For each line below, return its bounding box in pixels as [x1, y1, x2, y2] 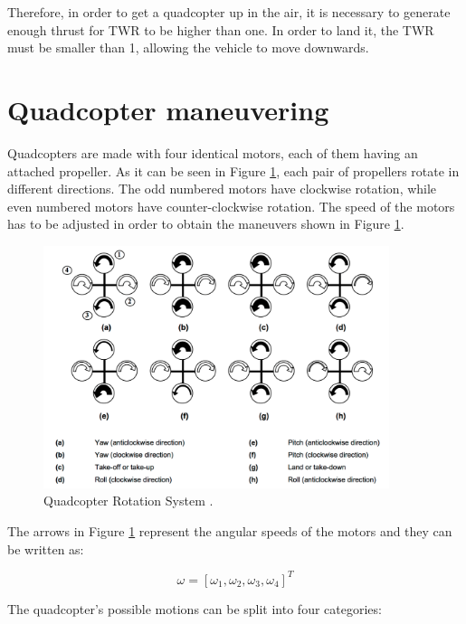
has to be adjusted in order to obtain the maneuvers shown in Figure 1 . [7, 214, 404, 233]
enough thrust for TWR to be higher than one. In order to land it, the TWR [7, 20, 434, 39]
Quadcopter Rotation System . [43, 491, 214, 510]
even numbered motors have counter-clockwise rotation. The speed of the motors [7, 196, 455, 215]
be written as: [7, 539, 84, 558]
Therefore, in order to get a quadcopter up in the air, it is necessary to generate [7, 3, 451, 21]
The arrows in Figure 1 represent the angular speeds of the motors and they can [7, 521, 452, 540]
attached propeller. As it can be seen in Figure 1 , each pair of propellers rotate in [7, 161, 460, 180]
